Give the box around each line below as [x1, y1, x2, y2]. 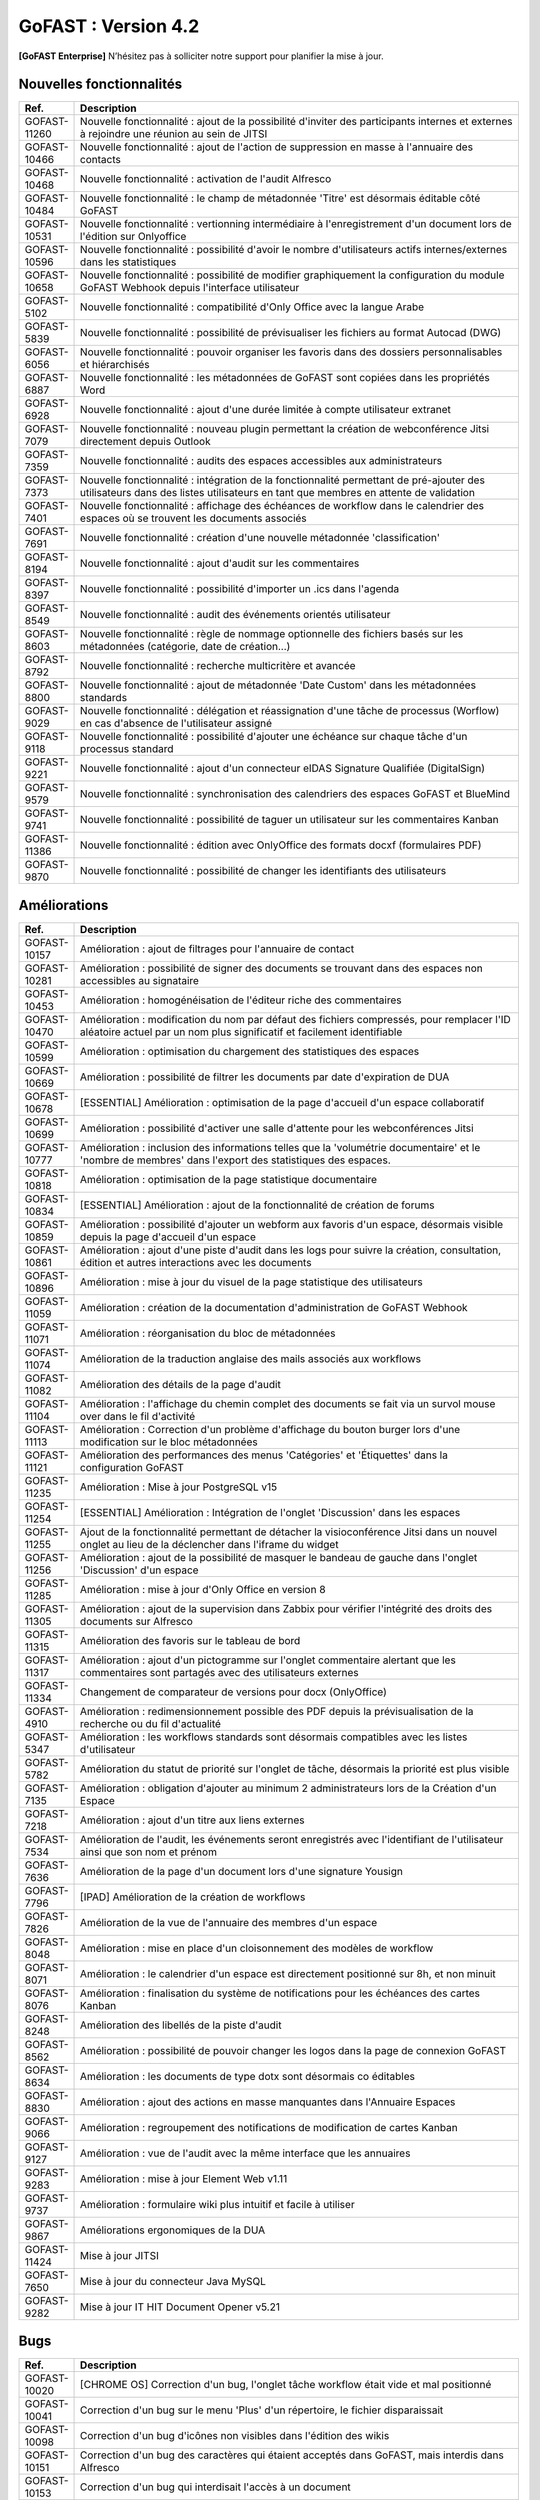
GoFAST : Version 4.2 [18, 15, 200, 37]
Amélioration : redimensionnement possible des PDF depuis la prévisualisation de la [80, 1704, 474, 1718]
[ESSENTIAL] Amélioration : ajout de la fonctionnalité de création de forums [80, 1198, 435, 1212]
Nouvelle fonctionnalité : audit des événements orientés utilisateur [80, 608, 391, 622]
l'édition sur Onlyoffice [80, 230, 187, 244]
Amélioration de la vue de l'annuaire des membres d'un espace [80, 1915, 378, 1929]
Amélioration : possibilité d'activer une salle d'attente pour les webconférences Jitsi [80, 1121, 474, 1135]
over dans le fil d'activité [80, 1409, 196, 1423]
